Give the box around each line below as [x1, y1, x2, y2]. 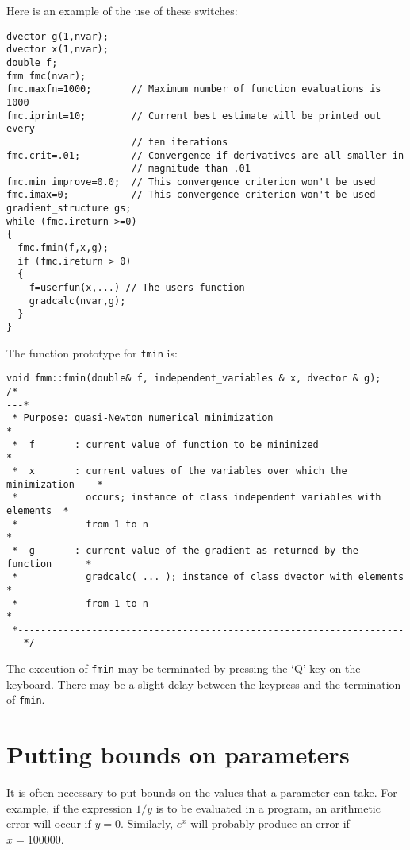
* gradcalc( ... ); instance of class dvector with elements [12, 571, 404, 583]
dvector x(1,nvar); [6, 44, 109, 56]
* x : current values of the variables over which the [12, 465, 347, 477]
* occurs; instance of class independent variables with [12, 492, 381, 504]
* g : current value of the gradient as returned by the [12, 544, 358, 556]
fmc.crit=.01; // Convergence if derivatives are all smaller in [6, 149, 404, 161]
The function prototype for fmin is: [6, 344, 178, 361]
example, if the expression [6, 799, 132, 816]
